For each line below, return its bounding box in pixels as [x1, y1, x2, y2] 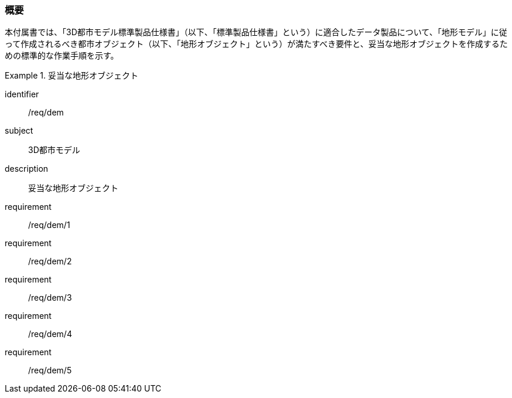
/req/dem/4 [28, 329, 72, 339]
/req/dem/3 [28, 292, 72, 303]
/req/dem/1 [28, 220, 70, 230]
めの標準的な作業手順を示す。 [5, 50, 119, 61]
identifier [5, 89, 39, 100]
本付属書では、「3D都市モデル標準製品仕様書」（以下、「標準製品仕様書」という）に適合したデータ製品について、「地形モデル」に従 [5, 27, 507, 38]
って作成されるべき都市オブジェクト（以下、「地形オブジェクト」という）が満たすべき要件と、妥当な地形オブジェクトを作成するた [5, 39, 508, 49]
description [5, 164, 49, 174]
